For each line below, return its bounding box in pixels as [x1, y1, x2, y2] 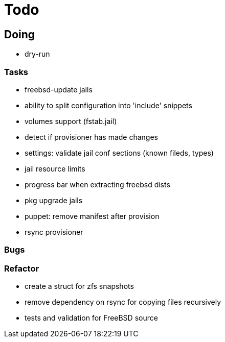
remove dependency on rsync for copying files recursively [25, 298, 221, 307]
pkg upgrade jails [25, 196, 83, 205]
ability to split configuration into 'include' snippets [25, 101, 192, 110]
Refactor [4, 263, 39, 274]
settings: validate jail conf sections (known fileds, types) [25, 148, 214, 157]
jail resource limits [25, 164, 85, 173]
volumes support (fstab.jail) [25, 116, 117, 126]
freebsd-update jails [25, 85, 93, 94]
